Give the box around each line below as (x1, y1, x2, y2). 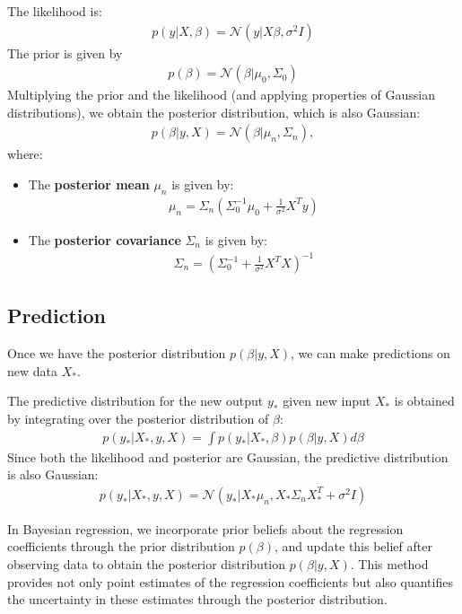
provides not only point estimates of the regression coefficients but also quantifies (7, 572, 453, 591)
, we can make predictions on (291, 344, 450, 363)
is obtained (394, 391, 455, 410)
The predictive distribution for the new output (7, 391, 264, 410)
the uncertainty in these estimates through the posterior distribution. (7, 590, 388, 609)
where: (7, 145, 43, 163)
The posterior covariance (28, 230, 181, 249)
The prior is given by (7, 43, 123, 62)
